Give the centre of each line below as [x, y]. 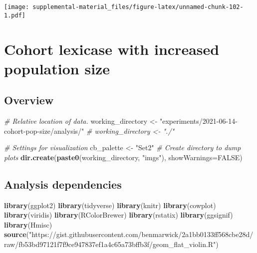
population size [57, 68]
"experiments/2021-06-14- [198, 121]
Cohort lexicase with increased [112, 49]
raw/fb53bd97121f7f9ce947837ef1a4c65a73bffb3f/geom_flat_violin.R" [110, 244]
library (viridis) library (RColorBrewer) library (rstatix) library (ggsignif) [119, 215]
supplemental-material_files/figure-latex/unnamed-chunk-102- [138, 7]
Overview [29, 100]
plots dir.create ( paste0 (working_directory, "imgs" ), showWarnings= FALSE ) [123, 157]
